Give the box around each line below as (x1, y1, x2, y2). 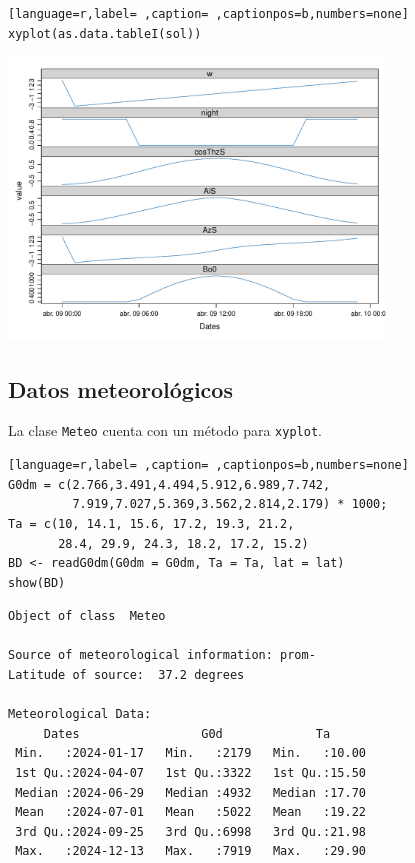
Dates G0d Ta (43, 726, 331, 741)
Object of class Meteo (8, 609, 166, 624)
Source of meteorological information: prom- (8, 648, 316, 663)
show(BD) (8, 575, 66, 590)
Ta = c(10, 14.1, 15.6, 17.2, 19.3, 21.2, (8, 516, 295, 531)
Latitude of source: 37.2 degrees (8, 668, 245, 683)
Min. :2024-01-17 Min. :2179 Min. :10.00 (15, 746, 366, 761)
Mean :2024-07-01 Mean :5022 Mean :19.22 (15, 805, 366, 820)
